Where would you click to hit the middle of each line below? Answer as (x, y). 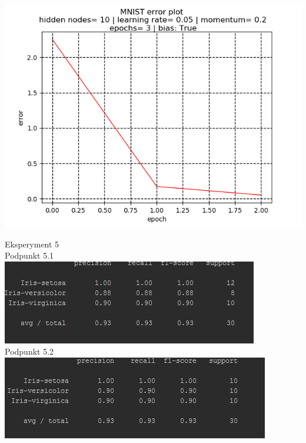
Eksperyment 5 (32, 244)
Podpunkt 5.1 (29, 255)
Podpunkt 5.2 (29, 351)
